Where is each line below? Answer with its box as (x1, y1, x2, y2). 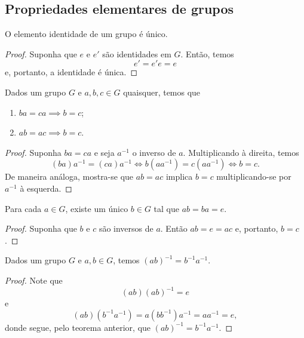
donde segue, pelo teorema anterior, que (5, 321, 151, 333)
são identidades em (102, 47, 171, 60)
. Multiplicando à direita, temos (183, 146, 299, 158)
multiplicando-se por (216, 170, 291, 183)
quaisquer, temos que (123, 85, 201, 98)
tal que (153, 202, 180, 214)
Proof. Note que (5, 274, 63, 286)
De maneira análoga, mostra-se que (5, 170, 134, 183)
